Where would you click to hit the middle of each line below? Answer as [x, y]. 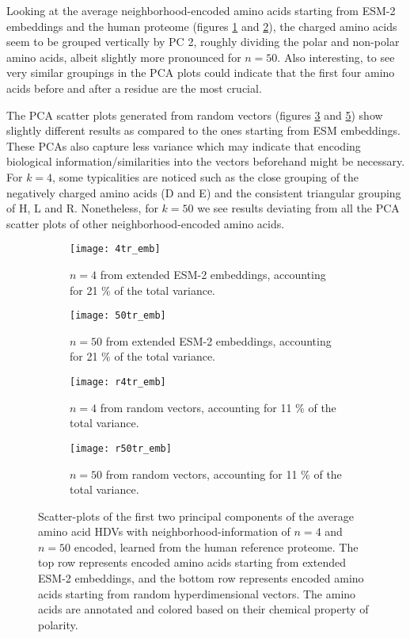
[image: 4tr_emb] [115, 249]
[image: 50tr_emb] [118, 316]
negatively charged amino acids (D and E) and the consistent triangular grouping [204, 192]
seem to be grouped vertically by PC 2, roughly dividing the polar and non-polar [203, 42]
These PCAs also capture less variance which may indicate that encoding [184, 145]
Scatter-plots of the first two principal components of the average [196, 516]
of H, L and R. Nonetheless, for [82, 208]
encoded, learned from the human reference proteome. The [216, 546]
